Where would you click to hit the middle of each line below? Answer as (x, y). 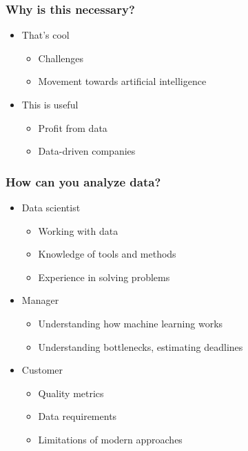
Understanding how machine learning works (131, 323)
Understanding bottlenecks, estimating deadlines (141, 346)
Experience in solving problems (104, 277)
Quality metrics (71, 393)
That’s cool (45, 35)
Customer (42, 370)
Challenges (61, 58)
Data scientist (51, 207)
